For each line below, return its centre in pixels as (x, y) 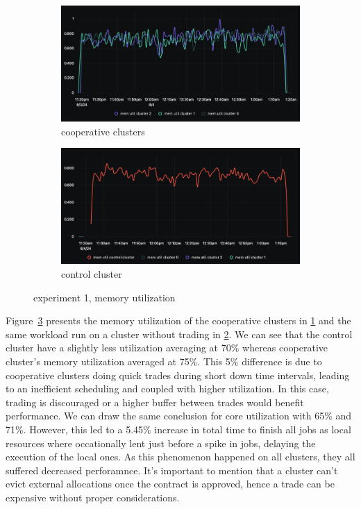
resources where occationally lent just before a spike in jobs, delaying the (161, 443)
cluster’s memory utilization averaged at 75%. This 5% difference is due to (164, 361)
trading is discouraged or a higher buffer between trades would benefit (155, 402)
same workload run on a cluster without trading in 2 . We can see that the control (179, 334)
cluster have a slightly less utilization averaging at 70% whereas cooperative (167, 348)
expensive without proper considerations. (93, 497)
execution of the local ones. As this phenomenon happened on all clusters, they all (180, 457)
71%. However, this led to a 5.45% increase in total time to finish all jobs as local (178, 429)
